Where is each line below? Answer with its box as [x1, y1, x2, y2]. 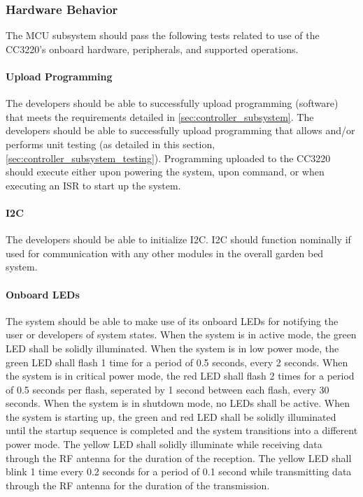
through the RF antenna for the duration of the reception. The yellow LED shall [6, 450, 352, 465]
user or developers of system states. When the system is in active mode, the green [6, 327, 357, 342]
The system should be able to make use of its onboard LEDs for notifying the [6, 313, 339, 328]
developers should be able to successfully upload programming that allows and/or [6, 123, 355, 138]
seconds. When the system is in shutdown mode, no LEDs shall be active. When [6, 396, 350, 410]
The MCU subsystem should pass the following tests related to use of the [6, 28, 320, 43]
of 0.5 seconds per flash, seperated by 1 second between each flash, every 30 [6, 382, 329, 396]
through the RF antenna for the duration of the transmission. [6, 477, 270, 492]
